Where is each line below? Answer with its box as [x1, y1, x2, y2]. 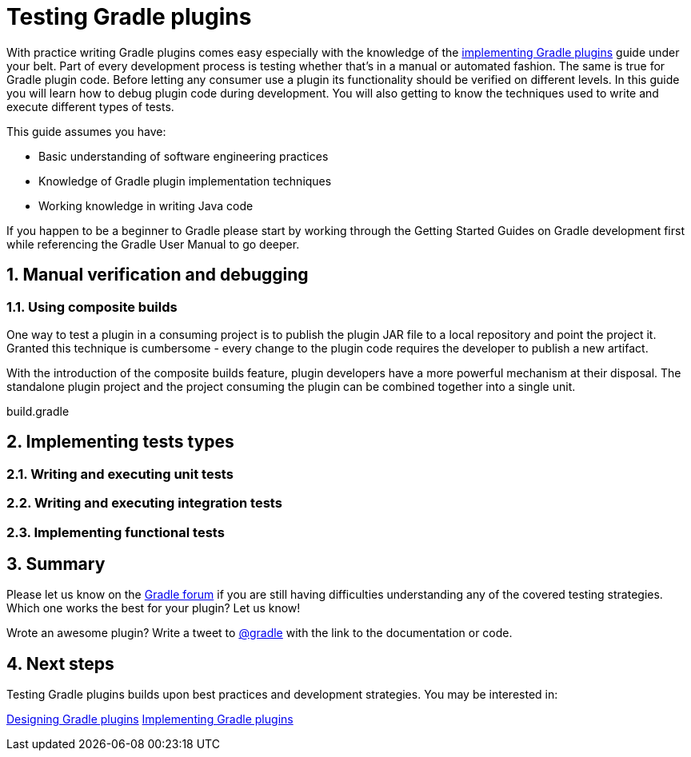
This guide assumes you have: [6, 124, 166, 138]
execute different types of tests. [6, 99, 174, 114]
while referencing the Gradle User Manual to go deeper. [6, 237, 300, 251]
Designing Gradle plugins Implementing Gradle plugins [6, 712, 294, 727]
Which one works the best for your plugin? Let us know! [6, 601, 301, 616]
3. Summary [6, 553, 106, 574]
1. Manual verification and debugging [6, 265, 309, 285]
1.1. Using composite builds [6, 298, 178, 315]
